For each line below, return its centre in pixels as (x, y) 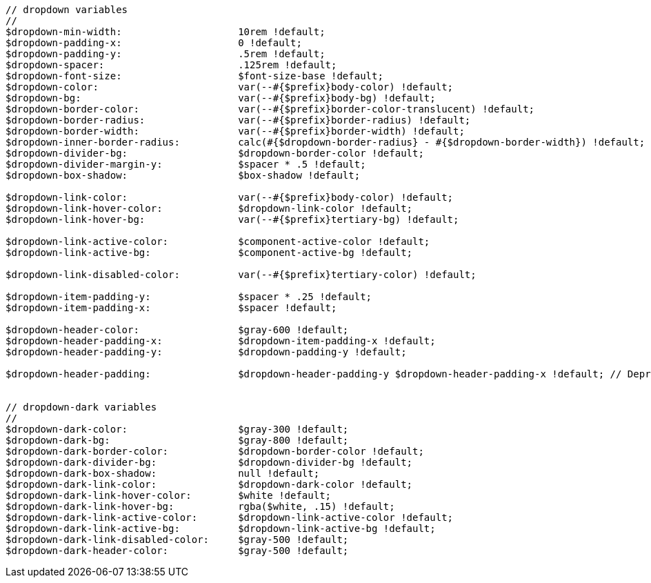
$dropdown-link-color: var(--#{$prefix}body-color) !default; (230, 197)
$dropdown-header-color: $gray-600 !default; (177, 330)
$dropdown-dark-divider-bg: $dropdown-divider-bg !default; (209, 462)
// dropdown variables (67, 10)
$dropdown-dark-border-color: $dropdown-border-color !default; (215, 451)
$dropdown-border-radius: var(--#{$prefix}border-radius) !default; (238, 120)
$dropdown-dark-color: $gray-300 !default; (177, 429)
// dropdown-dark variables (81, 407)
